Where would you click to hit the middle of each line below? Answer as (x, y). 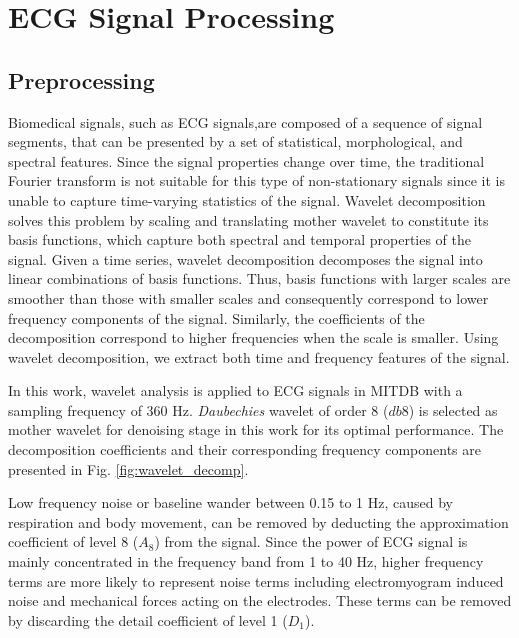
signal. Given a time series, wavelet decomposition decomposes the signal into (245, 258)
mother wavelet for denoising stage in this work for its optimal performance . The (256, 429)
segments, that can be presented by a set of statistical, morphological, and (235, 141)
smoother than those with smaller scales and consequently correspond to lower (248, 297)
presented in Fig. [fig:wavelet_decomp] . (128, 468)
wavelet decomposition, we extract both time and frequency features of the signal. (259, 356)
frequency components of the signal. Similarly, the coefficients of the (216, 317)
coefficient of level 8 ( (73, 541)
